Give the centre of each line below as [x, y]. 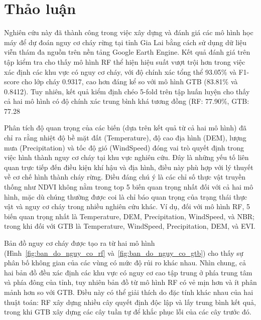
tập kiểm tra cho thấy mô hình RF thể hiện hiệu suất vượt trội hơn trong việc [125, 61]
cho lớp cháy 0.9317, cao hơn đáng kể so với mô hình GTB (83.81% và [130, 82]
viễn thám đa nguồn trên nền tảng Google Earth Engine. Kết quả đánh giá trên [127, 52]
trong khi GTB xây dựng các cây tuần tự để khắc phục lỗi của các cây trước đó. [128, 312]
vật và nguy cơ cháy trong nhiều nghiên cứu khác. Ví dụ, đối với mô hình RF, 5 [127, 206]
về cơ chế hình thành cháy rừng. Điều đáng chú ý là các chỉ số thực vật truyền [125, 177]
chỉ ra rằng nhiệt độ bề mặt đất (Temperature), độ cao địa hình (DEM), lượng [125, 138]
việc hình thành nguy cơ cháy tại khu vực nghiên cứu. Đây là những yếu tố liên [126, 157]
